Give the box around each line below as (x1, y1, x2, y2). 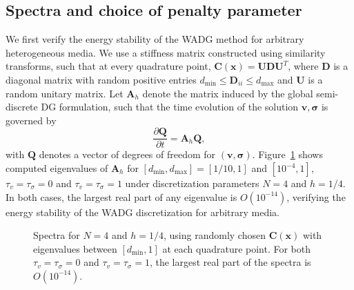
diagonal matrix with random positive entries (6, 72, 197, 86)
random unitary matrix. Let (6, 86, 124, 100)
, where (288, 59, 319, 73)
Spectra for (33, 228, 80, 242)
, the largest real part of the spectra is (149, 255, 311, 269)
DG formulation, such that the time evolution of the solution (41, 99, 299, 114)
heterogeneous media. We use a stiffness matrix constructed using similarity (6, 45, 326, 59)
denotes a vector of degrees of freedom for (39, 147, 216, 162)
